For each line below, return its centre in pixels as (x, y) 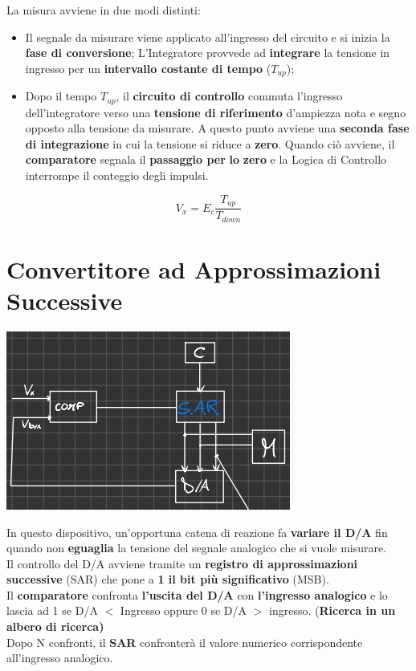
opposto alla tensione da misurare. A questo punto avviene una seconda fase (217, 128)
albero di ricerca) (55, 626)
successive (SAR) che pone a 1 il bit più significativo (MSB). (168, 579)
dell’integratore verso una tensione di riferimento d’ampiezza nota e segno (216, 112)
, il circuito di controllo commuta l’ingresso (229, 96)
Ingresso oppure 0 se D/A (184, 610)
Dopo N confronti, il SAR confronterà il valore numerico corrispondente (185, 642)
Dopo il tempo (61, 96)
